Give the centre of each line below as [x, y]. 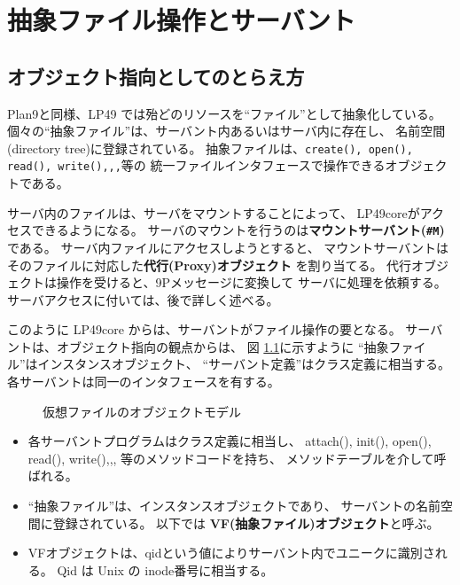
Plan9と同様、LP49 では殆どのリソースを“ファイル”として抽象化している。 [224, 113]
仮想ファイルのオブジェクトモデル [142, 411]
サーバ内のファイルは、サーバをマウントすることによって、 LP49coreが [214, 212]
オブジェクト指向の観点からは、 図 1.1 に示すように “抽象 [222, 346]
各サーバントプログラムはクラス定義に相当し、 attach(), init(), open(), [230, 441]
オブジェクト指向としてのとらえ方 [156, 76]
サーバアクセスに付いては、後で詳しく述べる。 [143, 299]
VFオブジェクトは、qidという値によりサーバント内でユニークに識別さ [231, 553]
